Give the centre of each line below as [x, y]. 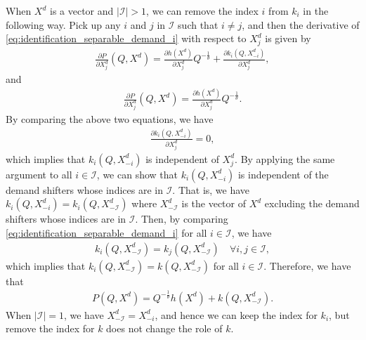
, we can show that [137, 174]
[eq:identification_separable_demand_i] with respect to [126, 38]
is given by [288, 38]
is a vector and [81, 11]
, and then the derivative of [301, 24]
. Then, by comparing [182, 219]
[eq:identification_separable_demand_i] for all [106, 232]
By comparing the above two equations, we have [110, 118]
